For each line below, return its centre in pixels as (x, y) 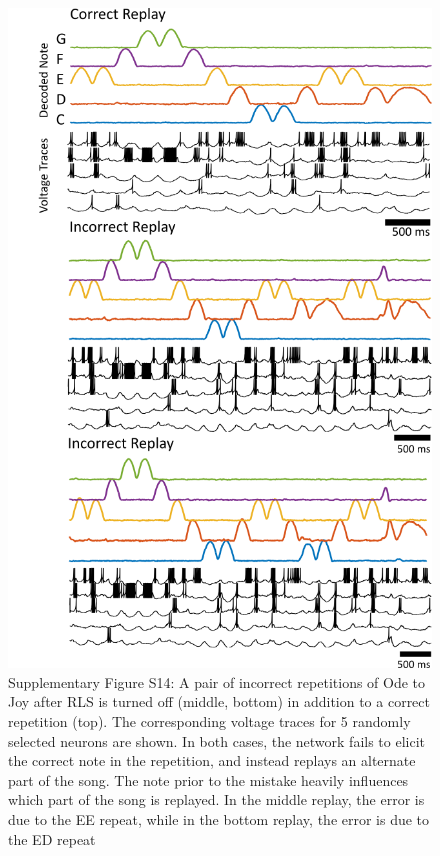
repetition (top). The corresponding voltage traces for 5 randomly (209, 720)
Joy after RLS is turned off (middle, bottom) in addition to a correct (219, 701)
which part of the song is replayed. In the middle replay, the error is (216, 799)
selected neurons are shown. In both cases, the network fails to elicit (217, 740)
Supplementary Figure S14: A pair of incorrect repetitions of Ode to (217, 681)
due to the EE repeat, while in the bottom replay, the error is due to (219, 818)
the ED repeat (52, 838)
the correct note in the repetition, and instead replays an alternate (212, 760)
